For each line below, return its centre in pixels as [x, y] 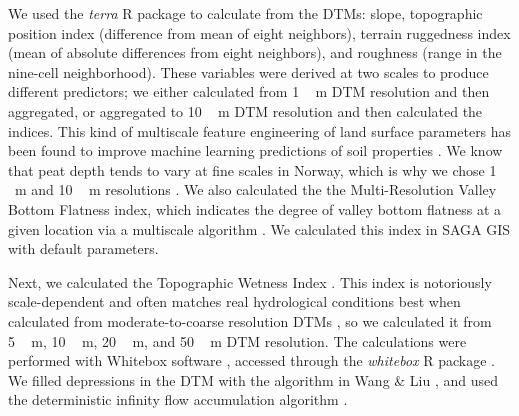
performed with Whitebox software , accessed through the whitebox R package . [251, 360]
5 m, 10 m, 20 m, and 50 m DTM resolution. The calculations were [237, 340]
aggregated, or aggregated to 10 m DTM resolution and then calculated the [245, 110]
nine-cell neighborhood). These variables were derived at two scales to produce [248, 71]
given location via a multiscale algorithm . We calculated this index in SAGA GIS [259, 228]
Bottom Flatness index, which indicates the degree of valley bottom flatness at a [255, 208]
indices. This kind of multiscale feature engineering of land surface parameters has [260, 130]
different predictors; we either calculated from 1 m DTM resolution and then [249, 91]
